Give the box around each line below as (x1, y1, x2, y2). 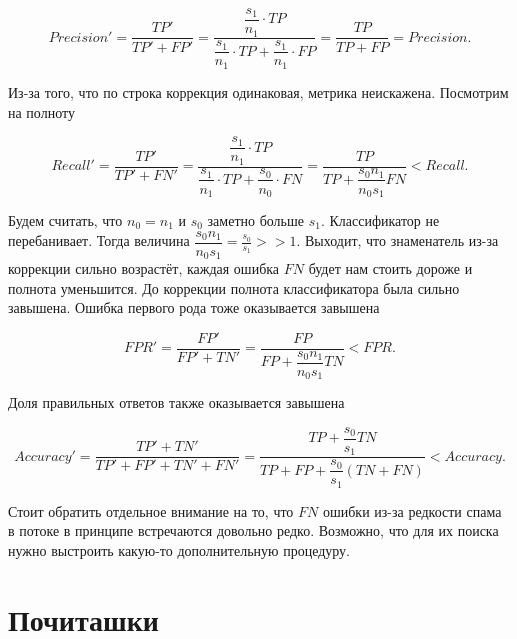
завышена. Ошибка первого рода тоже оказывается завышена (8, 297, 380, 318)
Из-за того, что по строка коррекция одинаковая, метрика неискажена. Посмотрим (8, 81, 509, 102)
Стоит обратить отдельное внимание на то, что (8, 500, 294, 521)
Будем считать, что (8, 210, 123, 230)
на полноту (8, 101, 75, 122)
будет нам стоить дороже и (308, 258, 473, 279)
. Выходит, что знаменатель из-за (296, 230, 499, 251)
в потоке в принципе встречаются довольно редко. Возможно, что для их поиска (8, 520, 499, 541)
